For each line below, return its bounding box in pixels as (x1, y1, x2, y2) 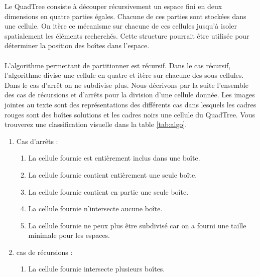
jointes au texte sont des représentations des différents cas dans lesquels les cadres (5, 99, 256, 109)
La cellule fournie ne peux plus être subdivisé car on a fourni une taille (28, 220, 246, 230)
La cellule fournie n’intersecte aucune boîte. (28, 203, 163, 214)
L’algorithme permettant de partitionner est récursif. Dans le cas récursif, (5, 60, 231, 70)
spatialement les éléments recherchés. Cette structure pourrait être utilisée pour (5, 30, 249, 41)
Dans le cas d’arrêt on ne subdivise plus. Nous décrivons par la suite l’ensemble (5, 79, 248, 90)
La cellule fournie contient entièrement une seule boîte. (28, 169, 197, 180)
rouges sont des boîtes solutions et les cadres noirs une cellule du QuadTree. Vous (5, 109, 255, 119)
